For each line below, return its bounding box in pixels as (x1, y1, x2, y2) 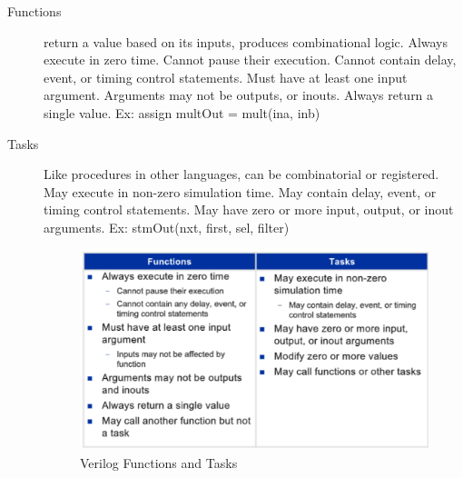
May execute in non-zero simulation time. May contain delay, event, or (44, 182, 437, 201)
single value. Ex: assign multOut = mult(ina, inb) (44, 103, 320, 122)
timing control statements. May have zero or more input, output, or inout (44, 200, 454, 219)
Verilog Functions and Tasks (80, 453, 238, 473)
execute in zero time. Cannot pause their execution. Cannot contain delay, (44, 50, 457, 69)
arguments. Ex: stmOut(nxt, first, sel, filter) (44, 217, 290, 236)
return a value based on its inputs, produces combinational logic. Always (44, 32, 448, 51)
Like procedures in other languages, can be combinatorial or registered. (44, 164, 439, 184)
